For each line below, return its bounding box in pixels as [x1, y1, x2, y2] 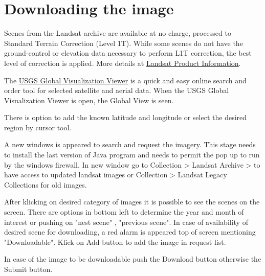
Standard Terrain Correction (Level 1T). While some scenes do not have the [4, 37, 243, 48]
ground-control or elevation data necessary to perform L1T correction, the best [4, 48, 252, 58]
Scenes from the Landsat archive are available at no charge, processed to [4, 28, 231, 38]
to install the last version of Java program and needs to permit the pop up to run [4, 149, 260, 160]
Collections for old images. [4, 179, 87, 190]
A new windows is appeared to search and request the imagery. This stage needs [4, 139, 256, 150]
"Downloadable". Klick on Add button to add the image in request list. [4, 236, 226, 247]
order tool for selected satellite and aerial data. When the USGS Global [4, 85, 229, 96]
